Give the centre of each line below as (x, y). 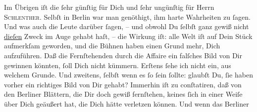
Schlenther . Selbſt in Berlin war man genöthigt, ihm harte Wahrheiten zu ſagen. (127, 17)
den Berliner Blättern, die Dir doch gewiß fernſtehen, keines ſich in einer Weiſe (123, 94)
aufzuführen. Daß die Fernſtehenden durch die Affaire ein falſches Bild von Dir (123, 55)
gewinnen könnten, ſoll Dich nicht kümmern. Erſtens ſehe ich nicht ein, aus (118, 65)
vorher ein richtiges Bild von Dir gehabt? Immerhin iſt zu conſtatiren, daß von (123, 84)
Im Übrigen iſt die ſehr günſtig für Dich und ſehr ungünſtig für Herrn (109, 7)
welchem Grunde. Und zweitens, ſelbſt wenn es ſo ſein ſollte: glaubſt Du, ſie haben (128, 75)
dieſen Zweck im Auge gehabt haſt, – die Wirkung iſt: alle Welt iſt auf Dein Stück (128, 36)
